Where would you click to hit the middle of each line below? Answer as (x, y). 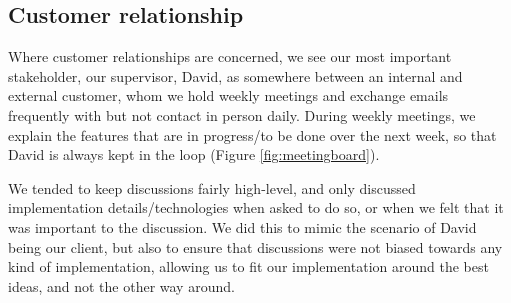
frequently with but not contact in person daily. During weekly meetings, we (242, 114)
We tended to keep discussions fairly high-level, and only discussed (212, 187)
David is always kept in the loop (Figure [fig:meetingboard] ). (194, 154)
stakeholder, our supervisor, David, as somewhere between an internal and (235, 75)
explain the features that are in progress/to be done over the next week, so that (252, 134)
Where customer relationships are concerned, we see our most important (230, 56)
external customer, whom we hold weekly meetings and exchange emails (228, 95)
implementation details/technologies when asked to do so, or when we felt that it (256, 207)
